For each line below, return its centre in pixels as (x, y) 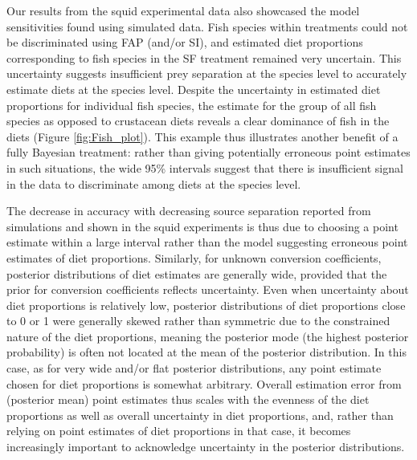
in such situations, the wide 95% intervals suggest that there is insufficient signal (205, 167)
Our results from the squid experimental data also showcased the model (183, 10)
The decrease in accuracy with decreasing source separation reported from (189, 211)
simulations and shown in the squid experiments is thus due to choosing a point (202, 226)
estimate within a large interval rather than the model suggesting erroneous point (207, 242)
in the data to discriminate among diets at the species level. (154, 183)
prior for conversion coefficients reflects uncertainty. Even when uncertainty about (208, 289)
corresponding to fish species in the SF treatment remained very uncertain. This (204, 57)
